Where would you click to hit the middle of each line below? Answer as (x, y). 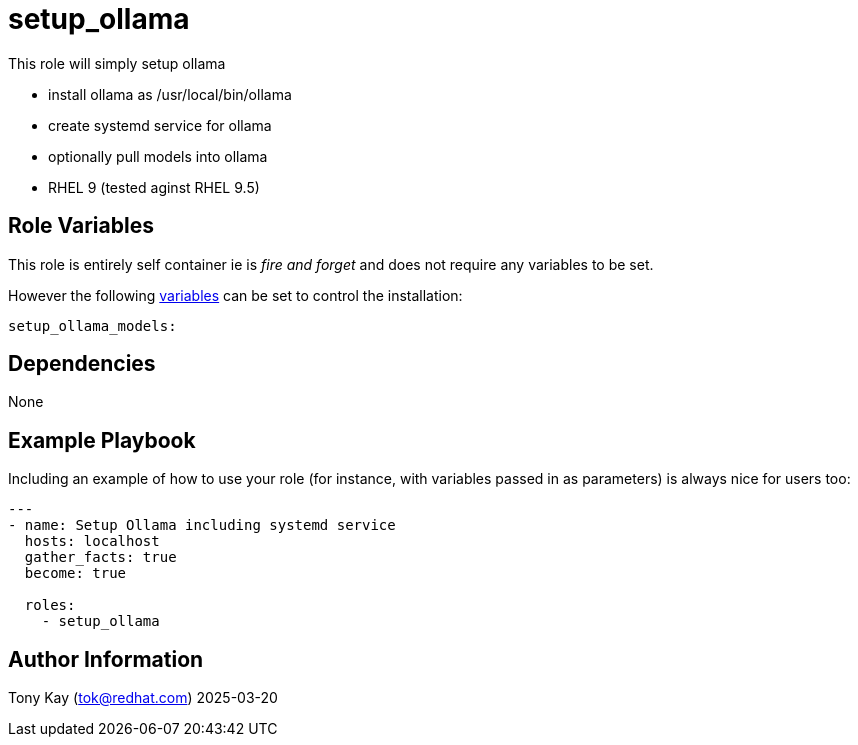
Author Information (106, 659)
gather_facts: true (100, 557)
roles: (50, 605)
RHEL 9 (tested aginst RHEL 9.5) (154, 187)
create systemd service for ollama (160, 125)
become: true (75, 573)
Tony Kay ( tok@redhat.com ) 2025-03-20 (143, 698)
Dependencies (82, 364)
